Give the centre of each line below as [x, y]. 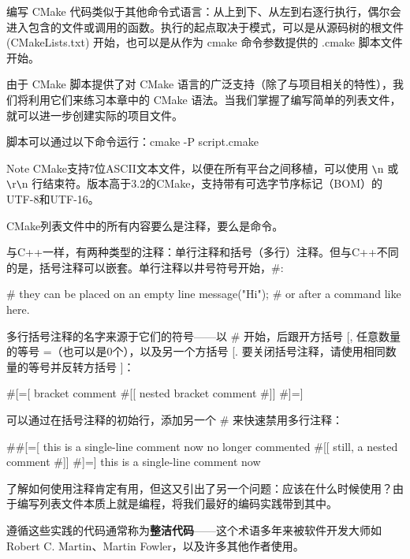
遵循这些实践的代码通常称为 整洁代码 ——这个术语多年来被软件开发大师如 [194, 529]
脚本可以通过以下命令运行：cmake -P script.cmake [132, 142]
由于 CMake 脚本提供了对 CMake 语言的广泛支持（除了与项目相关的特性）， [199, 84]
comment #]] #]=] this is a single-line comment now [134, 462]
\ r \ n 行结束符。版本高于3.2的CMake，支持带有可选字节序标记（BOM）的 [194, 183]
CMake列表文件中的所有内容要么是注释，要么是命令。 [145, 225]
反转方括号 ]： [98, 366]
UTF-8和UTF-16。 [53, 199]
